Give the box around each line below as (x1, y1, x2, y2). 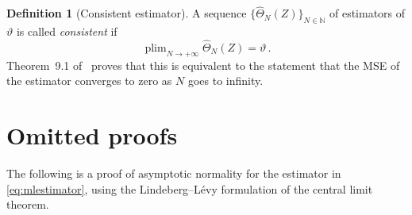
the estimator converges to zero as (6, 72, 172, 89)
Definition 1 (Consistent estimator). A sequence (6, 5, 247, 21)
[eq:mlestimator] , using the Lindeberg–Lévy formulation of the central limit (6, 180, 373, 197)
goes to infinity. (187, 72, 264, 89)
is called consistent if (16, 23, 117, 40)
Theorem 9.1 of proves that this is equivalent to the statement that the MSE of (6, 56, 400, 73)
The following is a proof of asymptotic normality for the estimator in (6, 164, 341, 181)
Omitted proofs (6, 119, 178, 151)
